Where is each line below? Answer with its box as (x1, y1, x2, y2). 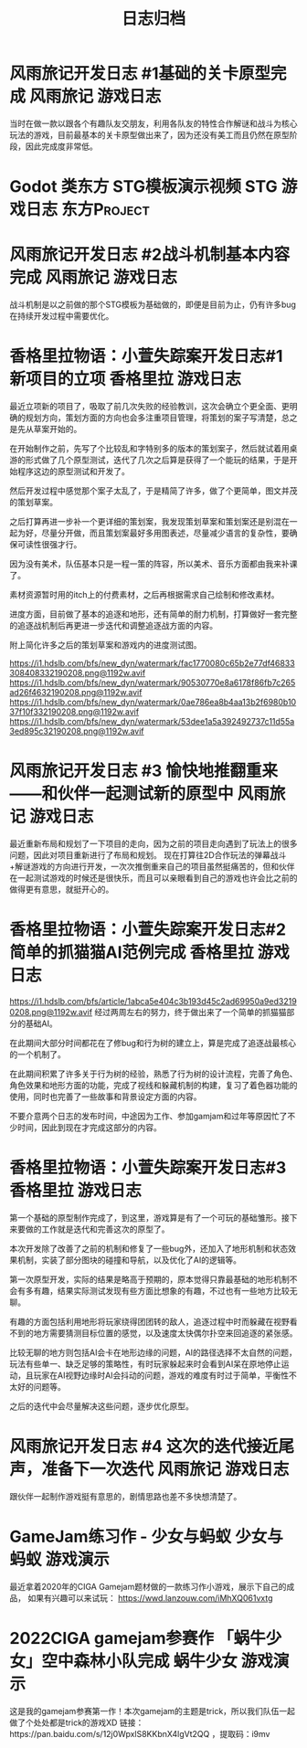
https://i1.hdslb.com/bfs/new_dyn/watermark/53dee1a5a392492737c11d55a (9, 716, 295, 726)
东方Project (60, 199, 151, 220)
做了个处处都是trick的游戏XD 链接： (9, 1717, 144, 1728)
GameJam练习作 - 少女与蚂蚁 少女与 (9, 1526, 283, 1547)
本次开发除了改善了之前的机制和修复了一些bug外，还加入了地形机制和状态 (9, 1243, 289, 1254)
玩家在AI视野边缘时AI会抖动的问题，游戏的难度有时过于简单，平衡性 (33, 1370, 290, 1381)
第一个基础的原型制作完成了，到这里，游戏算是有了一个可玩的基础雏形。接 (9, 1212, 290, 1223)
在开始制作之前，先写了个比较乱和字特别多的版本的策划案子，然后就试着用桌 (9, 443, 298, 453)
